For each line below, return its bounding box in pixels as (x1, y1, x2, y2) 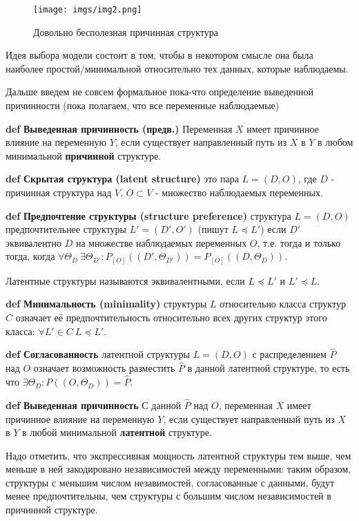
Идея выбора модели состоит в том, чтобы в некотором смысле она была (6, 48, 313, 62)
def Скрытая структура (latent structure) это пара (6, 171, 239, 186)
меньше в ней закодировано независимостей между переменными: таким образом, (6, 462, 351, 476)
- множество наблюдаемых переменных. (155, 185, 323, 199)
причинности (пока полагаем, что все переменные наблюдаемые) (6, 98, 280, 113)
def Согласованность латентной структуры (6, 347, 190, 361)
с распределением (252, 347, 327, 361)
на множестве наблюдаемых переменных (75, 235, 247, 249)
